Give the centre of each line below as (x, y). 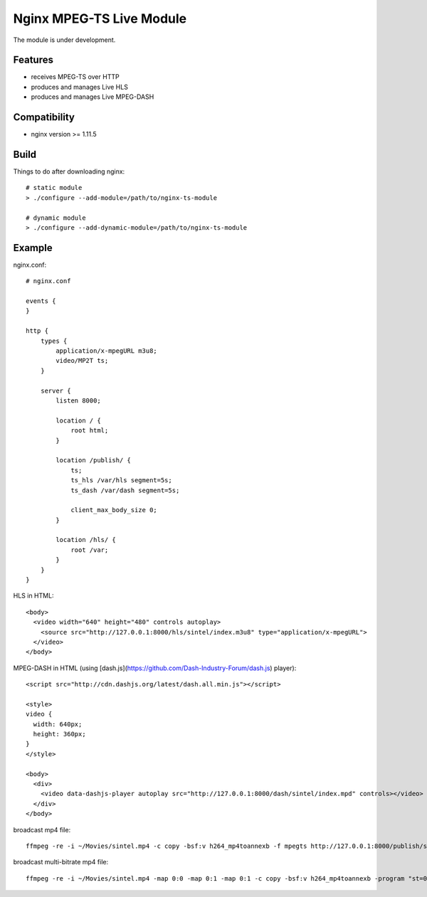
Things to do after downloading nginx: (69, 171)
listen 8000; (78, 400)
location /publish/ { (94, 460)
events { (41, 301)
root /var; (90, 550)
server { (56, 391)
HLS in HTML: (33, 596)
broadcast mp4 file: (42, 829)
